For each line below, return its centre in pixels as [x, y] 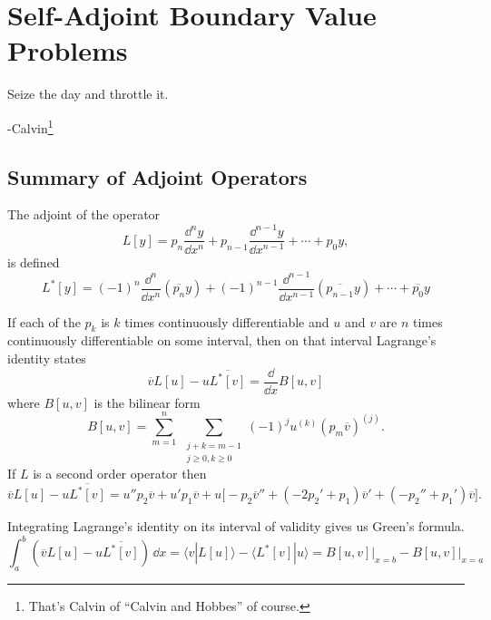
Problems [68, 50]
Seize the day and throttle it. [88, 94]
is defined [34, 262]
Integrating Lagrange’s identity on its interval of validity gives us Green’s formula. [236, 526]
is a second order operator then [120, 473]
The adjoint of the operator [84, 214]
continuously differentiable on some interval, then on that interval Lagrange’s [222, 340]
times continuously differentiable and [227, 321]
